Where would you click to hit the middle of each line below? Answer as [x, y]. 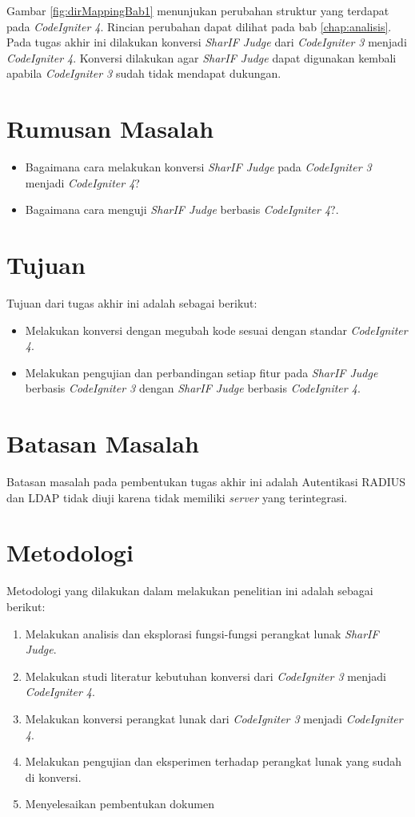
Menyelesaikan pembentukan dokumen [120, 804]
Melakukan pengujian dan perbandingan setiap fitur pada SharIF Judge [202, 372]
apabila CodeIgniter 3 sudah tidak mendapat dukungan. [144, 73]
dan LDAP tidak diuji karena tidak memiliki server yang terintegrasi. [177, 497]
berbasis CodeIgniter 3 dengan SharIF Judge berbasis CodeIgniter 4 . [193, 388]
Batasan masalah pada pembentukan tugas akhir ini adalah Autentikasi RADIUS [206, 482]
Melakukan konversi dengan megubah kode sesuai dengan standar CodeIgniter [216, 330]
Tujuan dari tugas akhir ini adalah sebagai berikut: [132, 303]
